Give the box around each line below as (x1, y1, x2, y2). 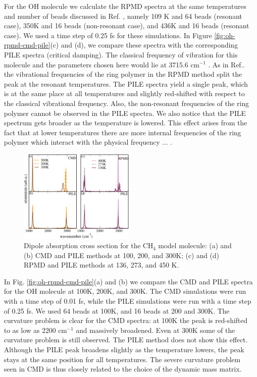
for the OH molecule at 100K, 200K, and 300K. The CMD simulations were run (4, 286, 246, 296)
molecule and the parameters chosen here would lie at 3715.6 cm (4, 59, 200, 69)
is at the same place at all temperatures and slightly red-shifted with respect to (4, 88, 245, 99)
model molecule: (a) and (158, 240, 232, 251)
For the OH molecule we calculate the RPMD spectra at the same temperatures (4, 1, 247, 11)
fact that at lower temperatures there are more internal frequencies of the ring (4, 127, 241, 137)
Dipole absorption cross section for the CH (24, 240, 154, 251)
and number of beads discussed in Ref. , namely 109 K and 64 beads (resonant (4, 10, 243, 21)
